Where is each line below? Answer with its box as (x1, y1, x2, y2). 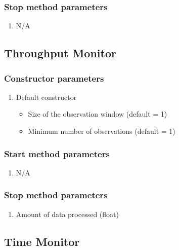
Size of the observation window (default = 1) (28, 109, 167, 119)
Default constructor (16, 91, 77, 102)
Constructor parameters (4, 72, 104, 84)
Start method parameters (4, 147, 110, 160)
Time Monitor (4, 233, 80, 249)
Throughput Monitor (4, 45, 116, 61)
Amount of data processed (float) (16, 208, 119, 219)
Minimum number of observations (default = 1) (28, 126, 175, 136)
